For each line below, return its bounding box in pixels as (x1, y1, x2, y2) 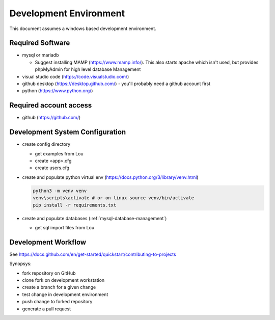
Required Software (9, 39, 70, 47)
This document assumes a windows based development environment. (9, 25, 156, 32)
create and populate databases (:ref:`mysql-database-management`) (22, 215, 167, 221)
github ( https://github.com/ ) (22, 115, 81, 121)
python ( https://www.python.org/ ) (22, 88, 93, 94)
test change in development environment (22, 291, 108, 298)
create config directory (22, 141, 71, 147)
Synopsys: (9, 260, 32, 267)
